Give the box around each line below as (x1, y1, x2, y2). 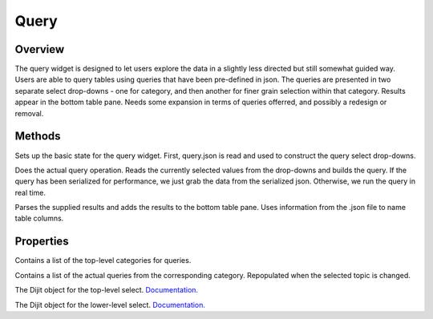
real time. (14, 188, 46, 197)
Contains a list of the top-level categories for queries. (14, 256, 192, 265)
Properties (14, 235, 69, 248)
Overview (14, 42, 65, 56)
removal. (14, 108, 44, 118)
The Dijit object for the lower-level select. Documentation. (14, 300, 206, 309)
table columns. (14, 213, 64, 224)
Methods (14, 129, 61, 143)
